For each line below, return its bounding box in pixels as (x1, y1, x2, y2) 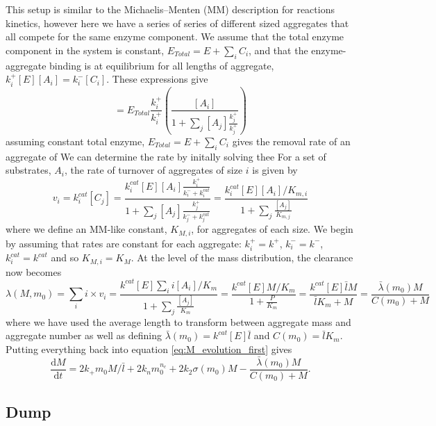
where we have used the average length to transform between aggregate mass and (6, 314, 351, 329)
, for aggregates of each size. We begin (191, 222, 353, 236)
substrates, (6, 163, 51, 177)
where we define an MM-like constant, (6, 222, 167, 236)
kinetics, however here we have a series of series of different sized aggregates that (6, 15, 349, 30)
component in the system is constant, (6, 42, 165, 57)
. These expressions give (106, 72, 208, 86)
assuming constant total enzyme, (6, 134, 145, 149)
